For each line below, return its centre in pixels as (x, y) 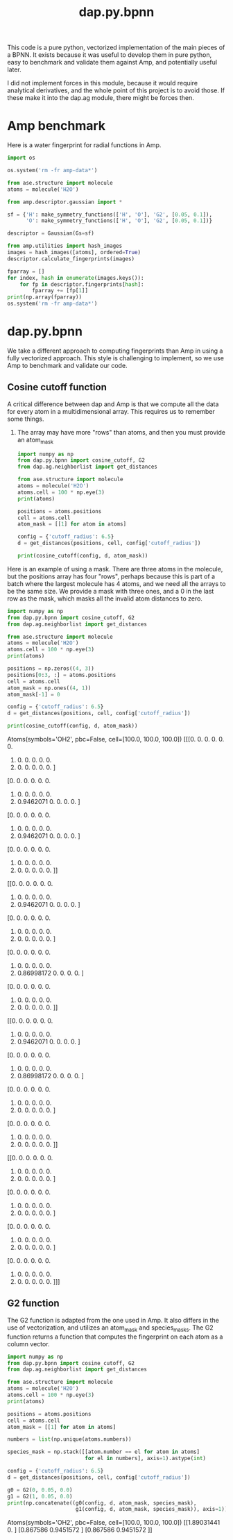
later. (15, 69)
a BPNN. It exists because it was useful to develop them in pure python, (110, 55)
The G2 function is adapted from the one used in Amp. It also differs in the (113, 1320)
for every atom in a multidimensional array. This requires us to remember (111, 411)
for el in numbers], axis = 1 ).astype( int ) (145, 1459)
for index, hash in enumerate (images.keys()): (76, 278)
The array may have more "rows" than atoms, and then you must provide (121, 432)
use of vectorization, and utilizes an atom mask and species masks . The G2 (110, 1328)
